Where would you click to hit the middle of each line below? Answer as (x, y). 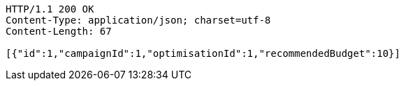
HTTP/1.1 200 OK (50, 9)
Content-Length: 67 (59, 31)
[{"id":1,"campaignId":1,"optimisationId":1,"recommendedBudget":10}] (203, 53)
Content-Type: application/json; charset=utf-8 (138, 20)
